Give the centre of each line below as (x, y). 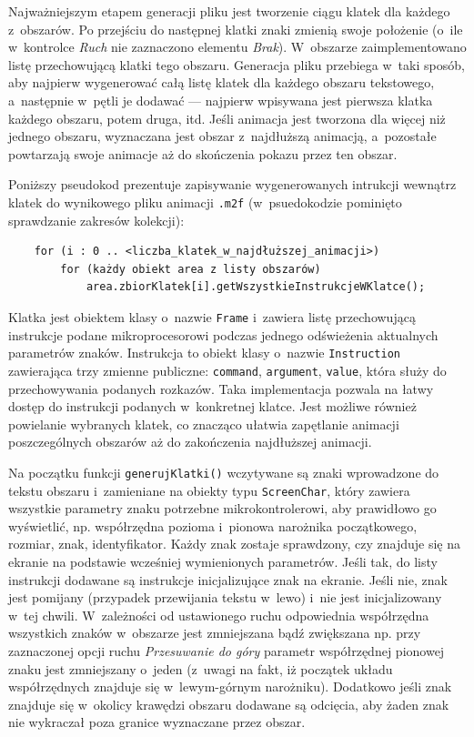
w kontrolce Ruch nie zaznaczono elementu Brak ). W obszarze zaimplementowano (237, 47)
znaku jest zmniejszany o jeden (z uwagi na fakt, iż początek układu (201, 668)
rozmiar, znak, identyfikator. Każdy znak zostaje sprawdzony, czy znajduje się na (235, 544)
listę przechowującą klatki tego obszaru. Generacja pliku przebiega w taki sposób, (237, 64)
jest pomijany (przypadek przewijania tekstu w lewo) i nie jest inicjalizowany (225, 597)
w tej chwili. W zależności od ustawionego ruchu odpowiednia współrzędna (219, 615)
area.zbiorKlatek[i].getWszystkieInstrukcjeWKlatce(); (256, 287)
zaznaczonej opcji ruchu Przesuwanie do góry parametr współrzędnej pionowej (227, 650)
